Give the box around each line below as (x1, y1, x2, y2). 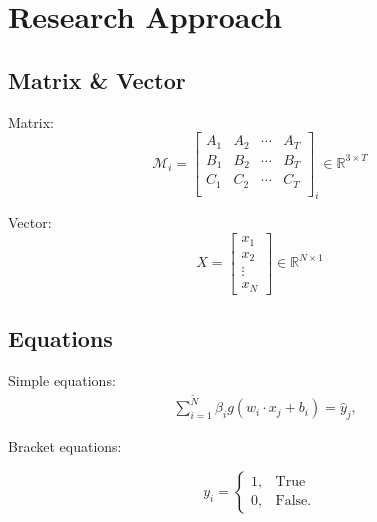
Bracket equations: (8, 436, 122, 457)
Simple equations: (8, 369, 116, 390)
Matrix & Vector (8, 64, 186, 95)
